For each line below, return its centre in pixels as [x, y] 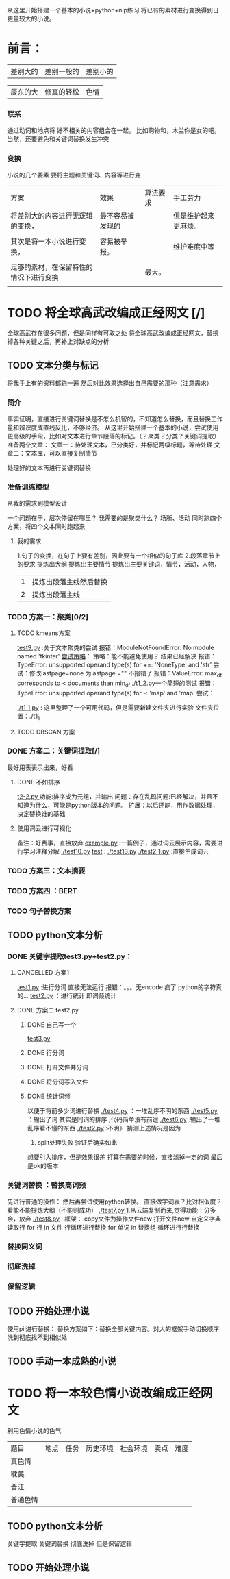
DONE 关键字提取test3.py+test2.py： [69, 956]
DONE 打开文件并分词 [58, 1067]
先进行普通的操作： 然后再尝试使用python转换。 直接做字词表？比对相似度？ [115, 1202]
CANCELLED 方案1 [43, 973]
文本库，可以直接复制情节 [61, 453]
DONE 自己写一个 [52, 1025]
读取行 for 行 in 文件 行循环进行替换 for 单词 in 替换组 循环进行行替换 [103, 1227]
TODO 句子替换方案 [39, 911]
